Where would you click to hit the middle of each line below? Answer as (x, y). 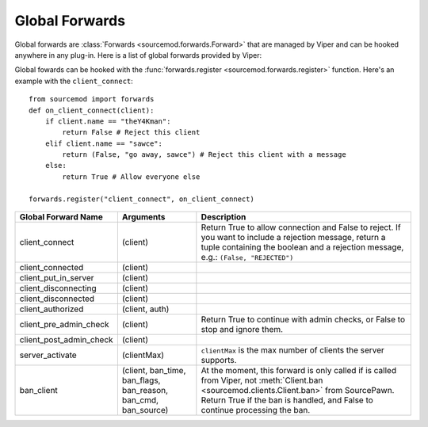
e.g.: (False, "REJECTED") (247, 257)
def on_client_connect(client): (92, 110)
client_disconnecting (58, 288)
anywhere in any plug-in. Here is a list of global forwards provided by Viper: (138, 55)
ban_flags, (141, 380)
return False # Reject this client (131, 132)
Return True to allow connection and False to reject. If (301, 227)
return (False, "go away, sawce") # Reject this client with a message (204, 155)
